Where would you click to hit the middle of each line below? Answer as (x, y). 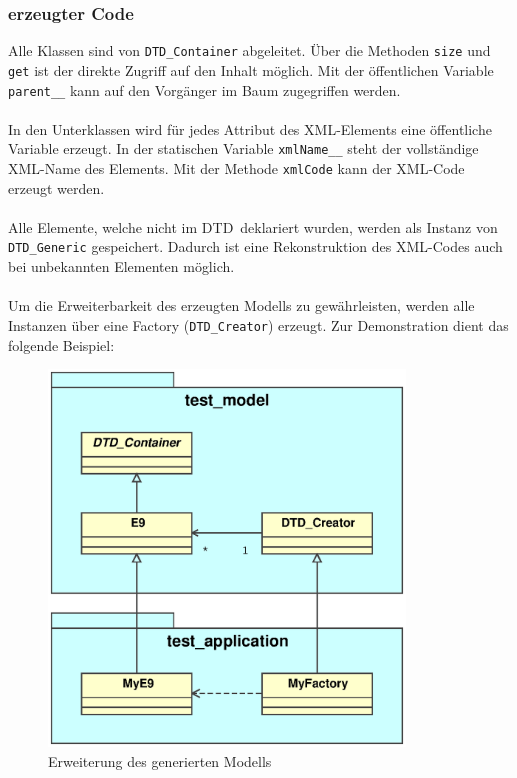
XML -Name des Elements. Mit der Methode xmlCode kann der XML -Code (236, 168)
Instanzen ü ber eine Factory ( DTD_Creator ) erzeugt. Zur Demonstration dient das (258, 324)
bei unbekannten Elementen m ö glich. (121, 266)
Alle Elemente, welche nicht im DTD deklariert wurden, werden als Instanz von (253, 226)
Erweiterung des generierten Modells (160, 760)
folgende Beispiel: (61, 344)
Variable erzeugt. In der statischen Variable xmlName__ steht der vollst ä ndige (243, 148)
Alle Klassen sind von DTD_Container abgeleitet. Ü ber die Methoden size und (249, 50)
